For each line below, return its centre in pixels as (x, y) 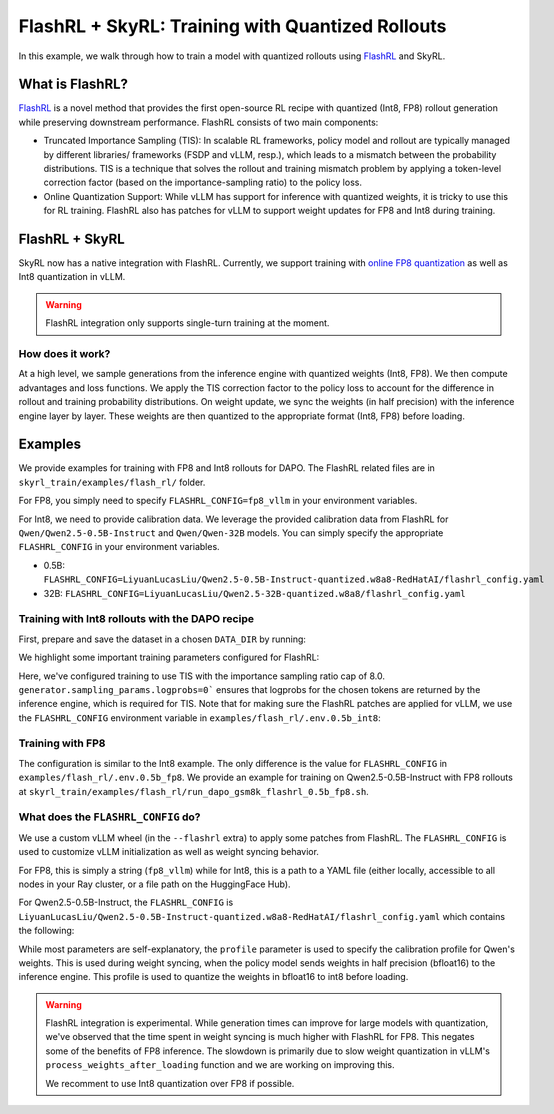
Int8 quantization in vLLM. (72, 277)
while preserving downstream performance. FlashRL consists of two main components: (198, 122)
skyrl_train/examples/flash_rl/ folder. (112, 482)
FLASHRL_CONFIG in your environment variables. (119, 547)
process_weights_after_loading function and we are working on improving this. (220, 1065)
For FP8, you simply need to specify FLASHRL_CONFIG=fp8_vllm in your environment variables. (218, 501)
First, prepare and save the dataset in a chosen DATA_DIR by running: (162, 639)
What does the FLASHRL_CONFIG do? (109, 817)
